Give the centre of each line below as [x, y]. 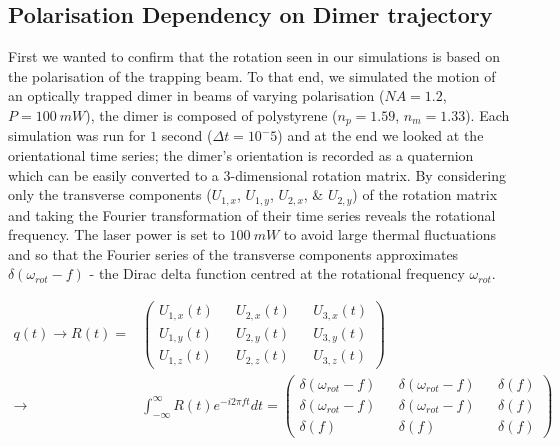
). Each [487, 114]
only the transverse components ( [110, 194]
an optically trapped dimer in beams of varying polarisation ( [196, 95]
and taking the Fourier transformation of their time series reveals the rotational [252, 214]
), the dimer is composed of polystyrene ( [211, 114]
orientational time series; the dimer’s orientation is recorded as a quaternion [241, 155]
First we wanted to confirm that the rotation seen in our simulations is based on [254, 56]
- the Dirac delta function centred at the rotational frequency [277, 273]
